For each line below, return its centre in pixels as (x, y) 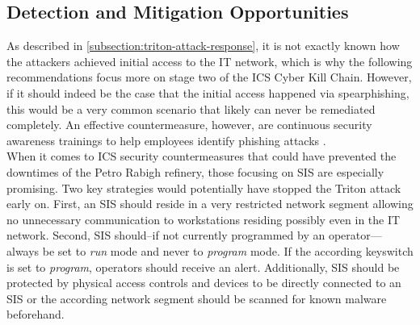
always (23, 250)
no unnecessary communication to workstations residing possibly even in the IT (204, 219)
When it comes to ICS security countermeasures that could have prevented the (202, 156)
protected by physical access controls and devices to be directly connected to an (204, 283)
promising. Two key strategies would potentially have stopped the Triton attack (204, 187)
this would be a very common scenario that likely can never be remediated (191, 108)
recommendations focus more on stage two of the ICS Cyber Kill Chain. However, (209, 77)
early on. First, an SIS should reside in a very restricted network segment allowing (210, 204)
